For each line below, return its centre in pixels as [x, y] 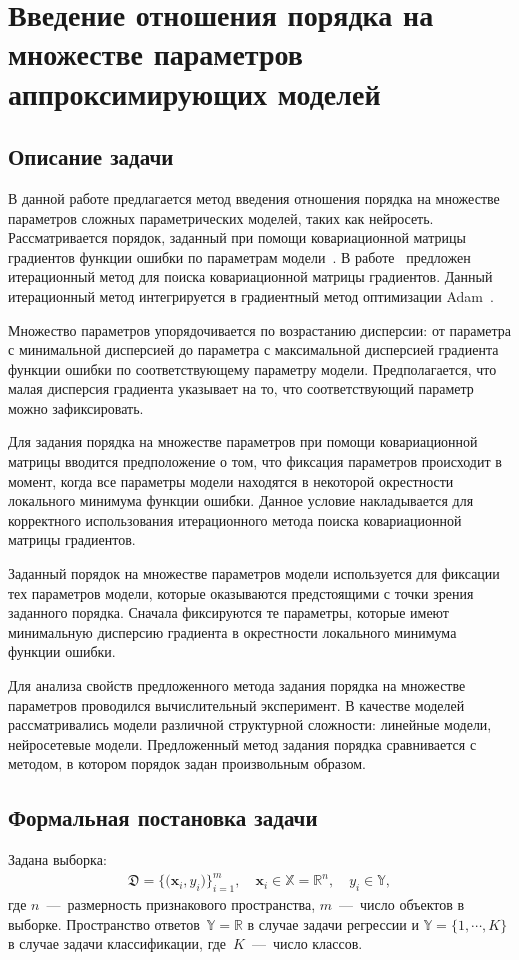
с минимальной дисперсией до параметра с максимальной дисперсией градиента [253, 349]
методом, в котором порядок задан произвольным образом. [187, 763]
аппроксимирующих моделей [194, 92]
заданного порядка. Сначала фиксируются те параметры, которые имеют [228, 612]
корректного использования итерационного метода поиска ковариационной [235, 519]
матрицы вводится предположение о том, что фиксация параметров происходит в [255, 461]
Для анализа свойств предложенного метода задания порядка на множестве [237, 685]
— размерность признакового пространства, [181, 904]
